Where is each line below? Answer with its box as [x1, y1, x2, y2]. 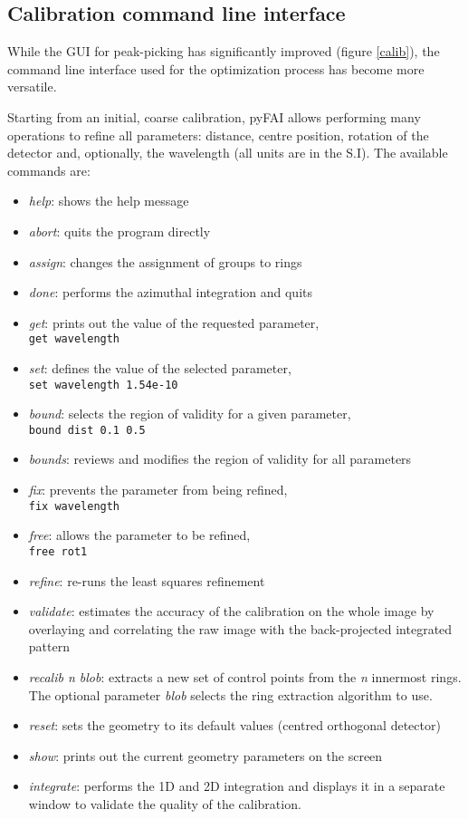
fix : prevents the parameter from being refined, [28, 480, 288, 499]
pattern [28, 637, 70, 656]
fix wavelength [28, 499, 120, 513]
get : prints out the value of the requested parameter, [28, 313, 320, 332]
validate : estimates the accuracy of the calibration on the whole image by [28, 602, 435, 621]
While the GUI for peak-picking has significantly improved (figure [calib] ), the [7, 42, 440, 61]
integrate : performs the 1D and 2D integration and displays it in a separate [28, 776, 445, 795]
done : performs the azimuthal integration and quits [28, 283, 312, 302]
